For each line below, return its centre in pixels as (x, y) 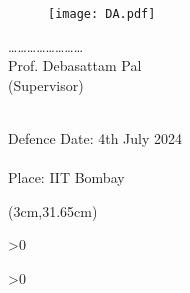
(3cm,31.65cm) (53, 210)
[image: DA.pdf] (102, 14)
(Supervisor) (46, 84)
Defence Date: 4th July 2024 (95, 138)
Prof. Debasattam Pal (75, 65)
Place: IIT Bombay (66, 177)
